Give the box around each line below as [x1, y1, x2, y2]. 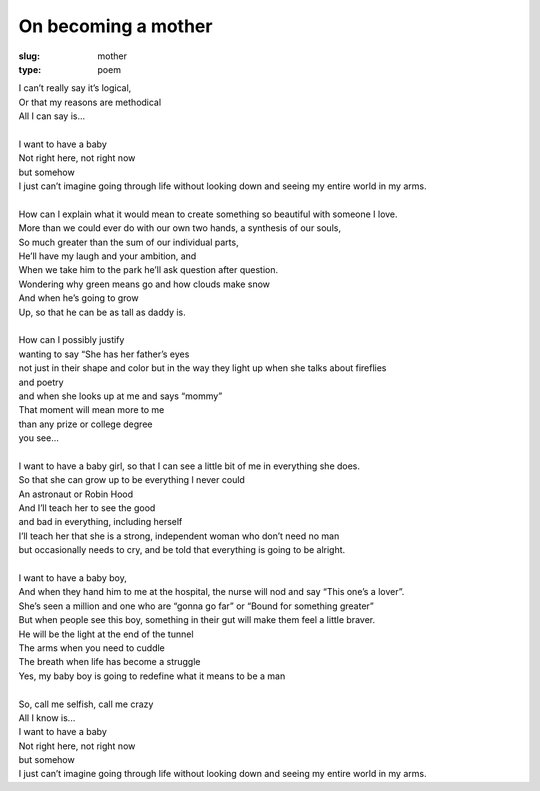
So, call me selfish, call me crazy [18, 698, 154, 710]
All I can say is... [18, 110, 86, 122]
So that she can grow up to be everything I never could [18, 474, 245, 486]
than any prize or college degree [18, 418, 153, 430]
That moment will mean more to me [18, 404, 165, 416]
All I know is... [18, 711, 76, 724]
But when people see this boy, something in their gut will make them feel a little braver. [18, 614, 375, 626]
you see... [18, 432, 60, 444]
